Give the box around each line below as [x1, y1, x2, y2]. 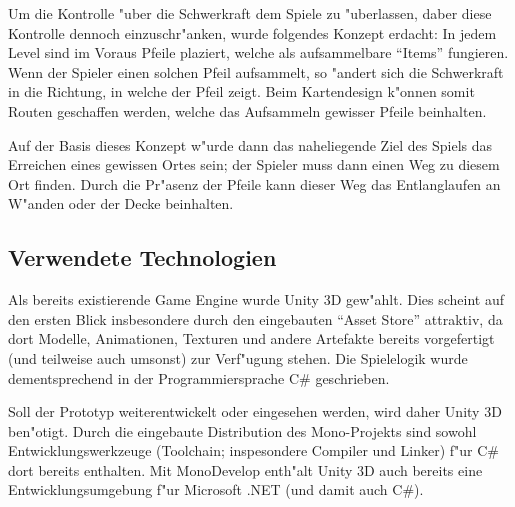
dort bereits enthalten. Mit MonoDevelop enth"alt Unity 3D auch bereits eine [8, 459, 483, 480]
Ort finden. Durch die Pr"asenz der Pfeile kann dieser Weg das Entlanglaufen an [8, 173, 501, 194]
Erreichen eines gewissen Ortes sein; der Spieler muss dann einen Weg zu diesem [8, 154, 500, 175]
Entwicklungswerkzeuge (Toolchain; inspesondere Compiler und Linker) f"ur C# [8, 440, 500, 461]
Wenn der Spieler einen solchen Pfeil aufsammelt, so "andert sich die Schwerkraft [8, 61, 504, 82]
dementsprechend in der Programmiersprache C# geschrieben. [8, 367, 390, 388]
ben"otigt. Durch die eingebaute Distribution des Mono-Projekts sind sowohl [8, 420, 477, 441]
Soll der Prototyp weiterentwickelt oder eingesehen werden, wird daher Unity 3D [8, 401, 502, 422]
